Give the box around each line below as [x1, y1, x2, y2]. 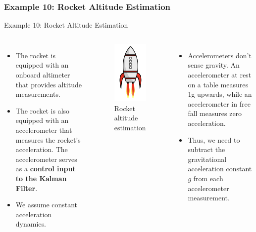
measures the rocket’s [15, 134, 81, 145]
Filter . [15, 183, 38, 193]
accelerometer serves [15, 154, 77, 164]
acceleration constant [188, 163, 252, 174]
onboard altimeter [15, 70, 70, 79]
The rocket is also [15, 105, 70, 116]
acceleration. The [15, 144, 68, 155]
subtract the [188, 144, 225, 155]
